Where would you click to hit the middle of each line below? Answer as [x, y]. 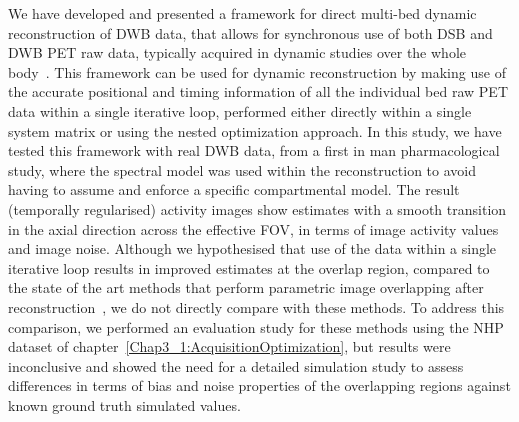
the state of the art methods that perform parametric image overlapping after [246, 287]
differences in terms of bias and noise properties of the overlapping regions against [259, 385]
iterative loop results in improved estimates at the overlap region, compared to [249, 267]
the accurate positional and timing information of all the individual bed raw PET [258, 91]
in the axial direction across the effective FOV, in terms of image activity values [253, 228]
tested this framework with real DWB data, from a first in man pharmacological [254, 150]
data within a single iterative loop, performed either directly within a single [240, 110]
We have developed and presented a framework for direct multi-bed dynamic [242, 13]
